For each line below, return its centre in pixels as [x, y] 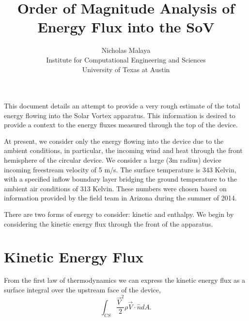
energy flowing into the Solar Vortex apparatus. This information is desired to [120, 115]
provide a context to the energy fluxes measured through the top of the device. [121, 125]
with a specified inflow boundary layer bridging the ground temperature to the [121, 179]
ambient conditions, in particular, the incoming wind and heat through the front [123, 150]
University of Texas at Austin [126, 69]
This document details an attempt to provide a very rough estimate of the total [122, 106]
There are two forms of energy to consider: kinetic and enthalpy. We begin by [119, 214]
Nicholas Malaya [126, 50]
